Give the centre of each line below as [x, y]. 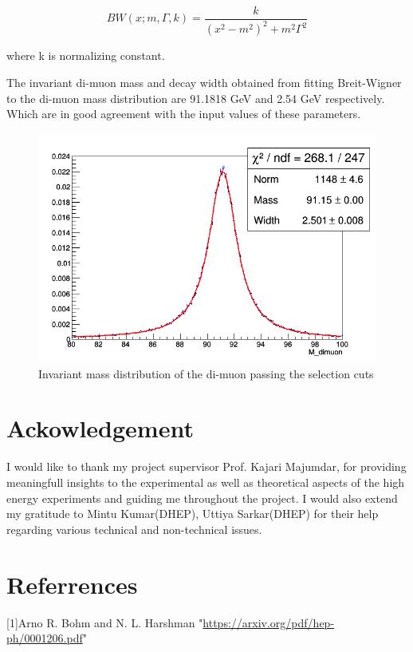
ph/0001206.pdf [45, 638]
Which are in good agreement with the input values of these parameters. [184, 114]
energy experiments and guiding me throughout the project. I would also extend [202, 498]
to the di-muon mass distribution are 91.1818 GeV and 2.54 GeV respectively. [196, 98]
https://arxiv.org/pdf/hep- [269, 622]
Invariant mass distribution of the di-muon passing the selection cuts [206, 373]
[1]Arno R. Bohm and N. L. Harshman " [105, 622]
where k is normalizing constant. [86, 55]
